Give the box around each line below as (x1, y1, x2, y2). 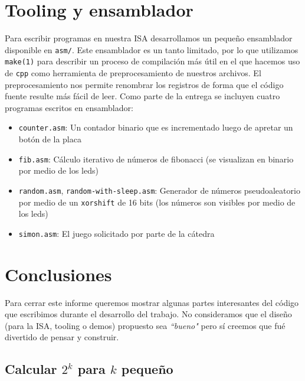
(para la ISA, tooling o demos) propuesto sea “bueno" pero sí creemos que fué (5, 319, 286, 331)
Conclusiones (5, 262, 112, 286)
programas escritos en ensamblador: (5, 101, 133, 113)
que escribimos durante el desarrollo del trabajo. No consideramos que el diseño (5, 308, 292, 320)
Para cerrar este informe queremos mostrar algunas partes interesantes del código (5, 296, 299, 308)
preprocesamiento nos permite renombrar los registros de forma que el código (5, 78, 284, 90)
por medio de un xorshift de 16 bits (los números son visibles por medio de (18, 196, 296, 208)
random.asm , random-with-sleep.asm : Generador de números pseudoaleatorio (18, 184, 300, 196)
